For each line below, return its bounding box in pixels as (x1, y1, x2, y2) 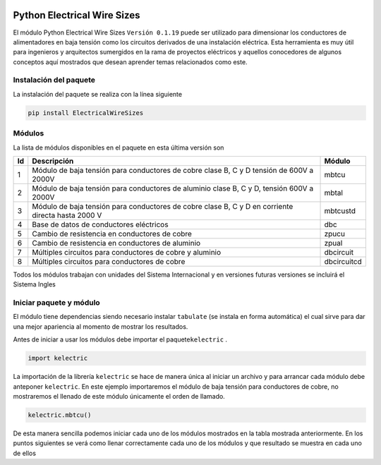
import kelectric (28, 354, 88, 363)
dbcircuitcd (324, 256, 363, 266)
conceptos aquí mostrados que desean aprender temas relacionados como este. (13, 57, 248, 66)
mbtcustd (324, 205, 356, 215)
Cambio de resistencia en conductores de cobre (32, 229, 192, 238)
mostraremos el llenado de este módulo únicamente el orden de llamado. (13, 392, 225, 400)
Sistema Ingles (13, 280, 56, 289)
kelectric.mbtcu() (28, 411, 92, 419)
